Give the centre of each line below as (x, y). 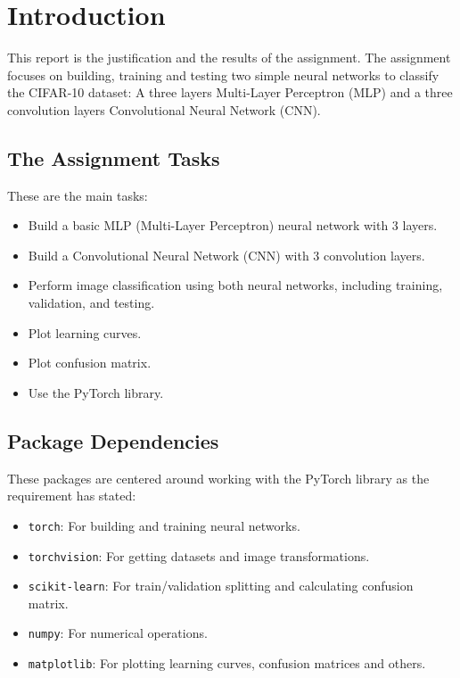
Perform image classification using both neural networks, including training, (235, 285)
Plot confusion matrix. (90, 363)
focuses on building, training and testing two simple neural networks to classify (223, 74)
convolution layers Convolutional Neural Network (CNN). (164, 109)
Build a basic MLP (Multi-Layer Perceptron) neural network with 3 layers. (233, 225)
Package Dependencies (113, 440)
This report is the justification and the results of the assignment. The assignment (229, 58)
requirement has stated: (72, 496)
